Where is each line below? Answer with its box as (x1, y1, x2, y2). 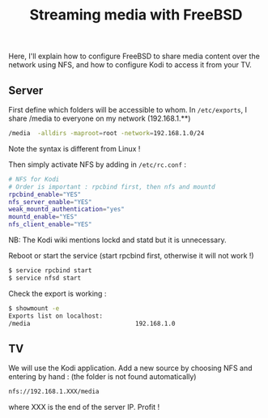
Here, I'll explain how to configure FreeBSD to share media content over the (8, 51, 261, 62)
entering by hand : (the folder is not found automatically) (8, 372, 197, 382)
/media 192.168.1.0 (8, 319, 176, 327)
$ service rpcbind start (8, 267, 92, 275)
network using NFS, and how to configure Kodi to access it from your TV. (8, 60, 253, 70)
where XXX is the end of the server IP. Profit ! (8, 403, 160, 412)
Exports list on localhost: (8, 312, 104, 320)
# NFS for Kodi (8, 175, 60, 183)
